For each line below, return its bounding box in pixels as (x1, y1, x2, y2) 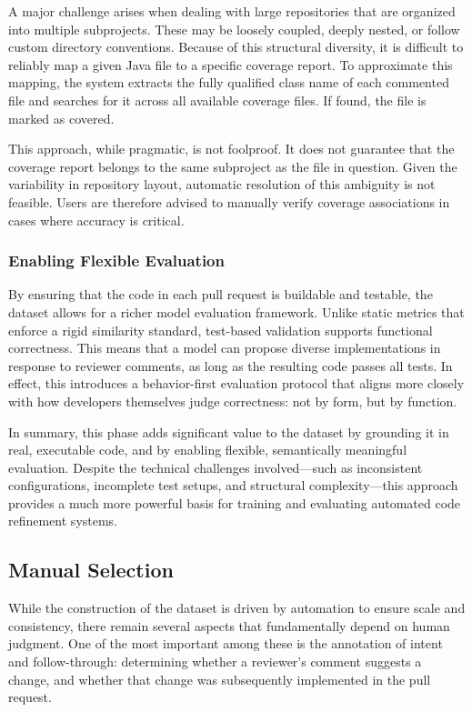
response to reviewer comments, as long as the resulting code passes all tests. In (8, 356, 453, 375)
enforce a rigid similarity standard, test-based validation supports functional (8, 320, 433, 339)
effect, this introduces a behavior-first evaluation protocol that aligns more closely (8, 374, 465, 393)
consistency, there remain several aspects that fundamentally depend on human (8, 616, 450, 635)
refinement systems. (8, 511, 118, 530)
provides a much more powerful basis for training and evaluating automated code (8, 493, 461, 512)
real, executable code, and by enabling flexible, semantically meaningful (8, 440, 407, 459)
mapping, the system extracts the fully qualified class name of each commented (8, 73, 449, 92)
